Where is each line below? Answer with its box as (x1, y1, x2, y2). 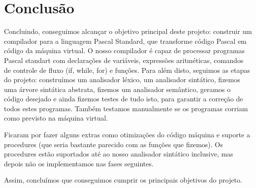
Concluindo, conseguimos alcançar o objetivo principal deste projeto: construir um (4, 26, 252, 36)
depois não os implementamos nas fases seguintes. (4, 158, 154, 168)
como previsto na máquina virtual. (4, 113, 108, 123)
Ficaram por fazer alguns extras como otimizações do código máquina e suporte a (4, 129, 250, 140)
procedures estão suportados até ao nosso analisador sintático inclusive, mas (4, 149, 233, 159)
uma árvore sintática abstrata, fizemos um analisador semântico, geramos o (4, 84, 231, 94)
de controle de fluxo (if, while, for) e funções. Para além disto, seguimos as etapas (4, 64, 250, 75)
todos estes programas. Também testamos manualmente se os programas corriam (4, 103, 248, 113)
